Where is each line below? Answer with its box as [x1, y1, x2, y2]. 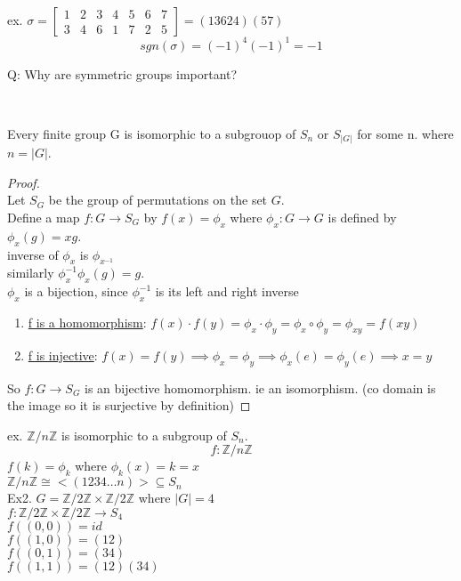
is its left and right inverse [155, 282, 299, 301]
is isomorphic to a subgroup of [61, 425, 227, 444]
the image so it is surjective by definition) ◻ [7, 396, 251, 415]
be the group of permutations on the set [48, 190, 268, 209]
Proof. [7, 173, 40, 191]
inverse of [7, 245, 59, 263]
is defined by [328, 207, 397, 226]
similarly [7, 263, 54, 282]
